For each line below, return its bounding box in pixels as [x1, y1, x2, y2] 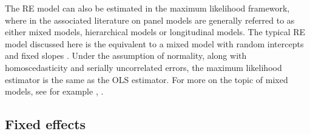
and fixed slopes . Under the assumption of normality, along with [5, 49, 247, 62]
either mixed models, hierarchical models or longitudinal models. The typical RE [5, 25, 306, 38]
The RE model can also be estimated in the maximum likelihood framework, [5, 2, 290, 14]
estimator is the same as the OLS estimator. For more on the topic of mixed [5, 73, 288, 85]
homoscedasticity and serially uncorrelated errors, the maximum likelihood [5, 61, 282, 73]
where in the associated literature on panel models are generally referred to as [5, 13, 295, 26]
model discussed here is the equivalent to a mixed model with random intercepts [5, 37, 304, 50]
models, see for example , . [5, 85, 104, 98]
